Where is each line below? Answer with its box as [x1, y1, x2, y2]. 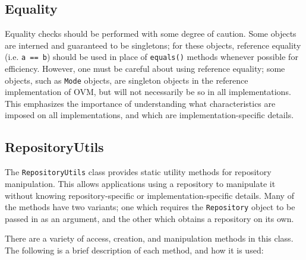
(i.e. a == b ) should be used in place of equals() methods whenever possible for [5, 50, 298, 63]
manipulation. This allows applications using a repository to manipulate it [5, 177, 276, 189]
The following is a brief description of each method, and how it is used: [5, 243, 264, 256]
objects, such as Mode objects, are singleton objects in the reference [5, 74, 248, 86]
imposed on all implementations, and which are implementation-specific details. [5, 109, 294, 121]
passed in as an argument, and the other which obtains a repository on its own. [5, 212, 294, 224]
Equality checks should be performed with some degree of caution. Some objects [5, 27, 296, 40]
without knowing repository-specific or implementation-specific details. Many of [5, 189, 294, 201]
